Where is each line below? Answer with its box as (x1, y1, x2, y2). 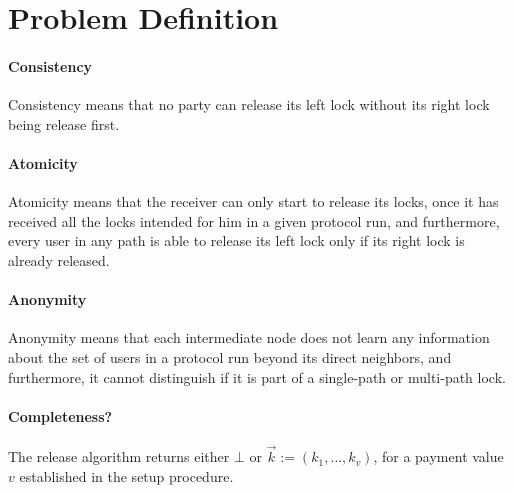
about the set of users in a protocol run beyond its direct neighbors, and (8, 346, 452, 367)
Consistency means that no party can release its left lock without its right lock (8, 94, 490, 115)
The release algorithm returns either (8, 446, 230, 467)
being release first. (8, 113, 120, 134)
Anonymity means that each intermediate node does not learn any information (8, 327, 490, 348)
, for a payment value (373, 446, 504, 467)
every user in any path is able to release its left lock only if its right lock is (8, 230, 465, 251)
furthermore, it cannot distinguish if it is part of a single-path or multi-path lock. (8, 366, 506, 387)
